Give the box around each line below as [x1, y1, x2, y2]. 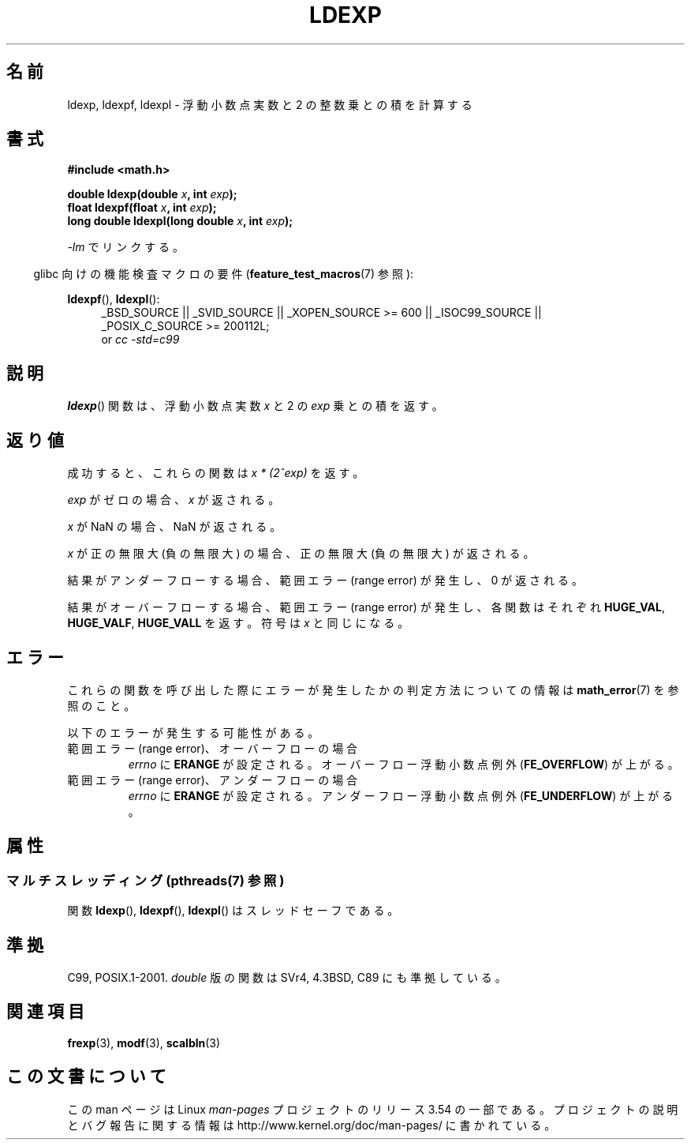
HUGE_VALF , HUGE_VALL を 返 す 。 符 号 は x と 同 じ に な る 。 [67, 616, 409, 630]
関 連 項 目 [6, 1001, 84, 1022]
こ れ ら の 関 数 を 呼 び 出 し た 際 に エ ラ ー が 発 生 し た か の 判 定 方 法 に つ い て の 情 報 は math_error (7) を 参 [67, 682, 679, 697]
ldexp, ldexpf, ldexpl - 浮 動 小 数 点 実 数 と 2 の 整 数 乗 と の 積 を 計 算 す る [67, 97, 472, 111]
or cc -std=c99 [101, 333, 180, 347]
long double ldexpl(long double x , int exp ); [67, 214, 293, 228]
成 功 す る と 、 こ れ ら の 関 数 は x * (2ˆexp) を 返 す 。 [67, 466, 364, 480]
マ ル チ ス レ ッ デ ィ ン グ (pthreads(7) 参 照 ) [6, 872, 285, 889]
